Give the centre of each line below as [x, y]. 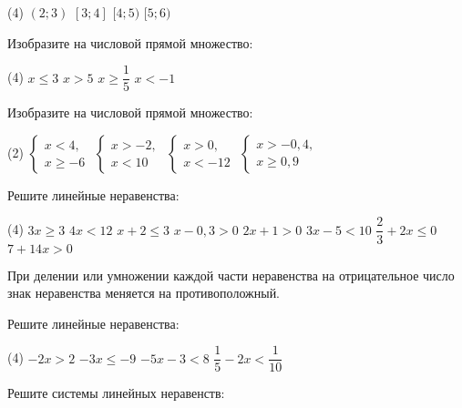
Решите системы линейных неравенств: [116, 393]
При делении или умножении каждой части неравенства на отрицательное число [231, 275]
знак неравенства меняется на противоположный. [144, 293]
